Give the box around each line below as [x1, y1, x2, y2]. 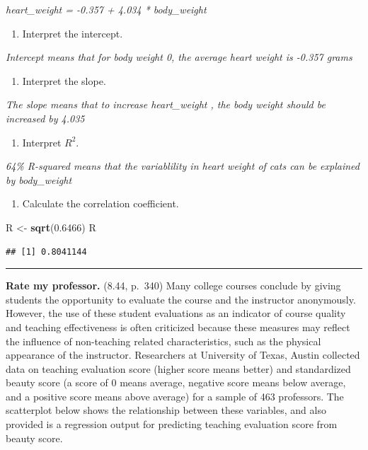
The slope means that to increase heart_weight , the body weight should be [6, 97, 326, 112]
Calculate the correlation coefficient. [22, 196, 179, 211]
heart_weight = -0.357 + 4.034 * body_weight [6, 2, 207, 16]
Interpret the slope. [22, 73, 106, 88]
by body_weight [6, 172, 72, 187]
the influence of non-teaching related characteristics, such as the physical [6, 333, 321, 348]
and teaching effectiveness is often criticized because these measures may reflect [6, 319, 350, 334]
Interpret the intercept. [22, 25, 123, 40]
